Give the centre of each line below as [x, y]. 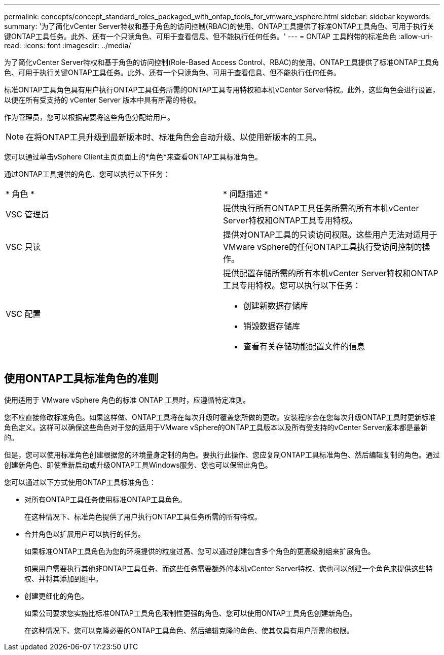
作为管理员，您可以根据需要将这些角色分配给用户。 [89, 117]
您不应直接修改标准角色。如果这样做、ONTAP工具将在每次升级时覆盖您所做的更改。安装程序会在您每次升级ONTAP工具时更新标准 [220, 417]
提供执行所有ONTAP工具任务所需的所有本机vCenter [321, 208]
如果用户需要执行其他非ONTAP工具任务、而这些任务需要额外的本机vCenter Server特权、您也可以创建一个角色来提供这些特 [229, 568]
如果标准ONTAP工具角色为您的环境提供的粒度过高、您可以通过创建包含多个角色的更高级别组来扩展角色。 [200, 551]
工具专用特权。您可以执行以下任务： [292, 285]
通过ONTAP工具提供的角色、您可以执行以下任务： [87, 174]
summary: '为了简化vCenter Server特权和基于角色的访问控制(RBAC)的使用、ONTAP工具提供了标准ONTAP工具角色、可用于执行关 [219, 26]
